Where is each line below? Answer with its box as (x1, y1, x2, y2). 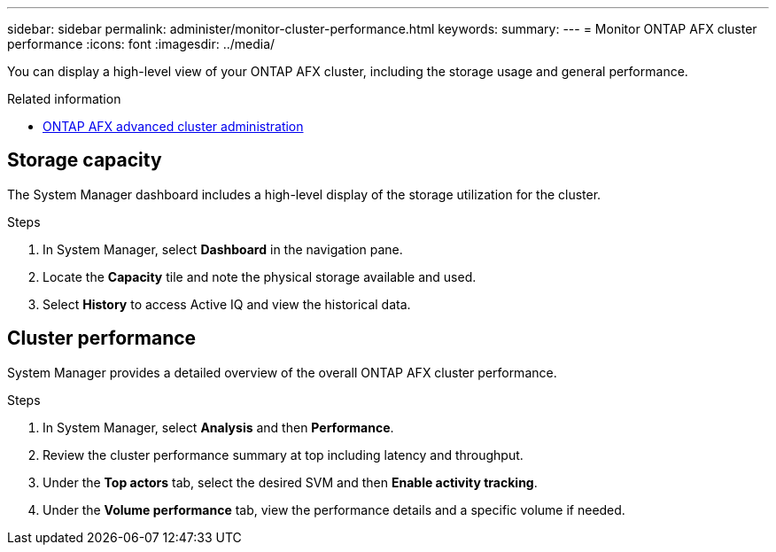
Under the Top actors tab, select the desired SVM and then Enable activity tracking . (43, 474, 538, 490)
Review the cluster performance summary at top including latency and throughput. (43, 447, 524, 463)
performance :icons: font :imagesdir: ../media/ (7, 36, 275, 51)
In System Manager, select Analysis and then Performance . (43, 419, 394, 435)
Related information (7, 91, 121, 106)
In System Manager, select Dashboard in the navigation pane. (43, 241, 403, 257)
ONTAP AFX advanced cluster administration (43, 119, 304, 134)
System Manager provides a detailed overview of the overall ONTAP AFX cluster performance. (7, 364, 557, 380)
